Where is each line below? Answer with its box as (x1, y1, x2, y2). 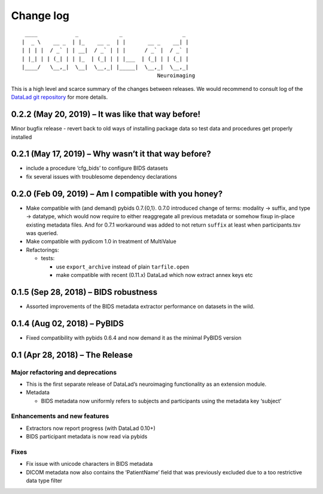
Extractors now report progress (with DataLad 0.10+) (26, 425, 156, 432)
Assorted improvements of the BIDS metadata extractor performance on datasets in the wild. (26, 303, 255, 310)
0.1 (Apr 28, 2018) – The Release (11, 350, 133, 360)
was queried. (26, 229, 59, 236)
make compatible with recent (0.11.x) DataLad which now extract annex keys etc (56, 271, 253, 278)
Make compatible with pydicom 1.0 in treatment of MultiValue (26, 238, 176, 245)
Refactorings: (26, 246, 59, 254)
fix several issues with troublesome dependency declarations (26, 173, 178, 180)
